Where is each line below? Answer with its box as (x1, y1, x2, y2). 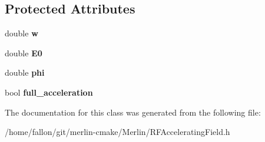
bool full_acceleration (5, 86, 93, 98)
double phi (5, 66, 45, 79)
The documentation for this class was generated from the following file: (5, 106, 261, 118)
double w (5, 27, 38, 39)
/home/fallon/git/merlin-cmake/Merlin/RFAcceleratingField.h (5, 126, 230, 138)
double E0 (5, 46, 42, 59)
